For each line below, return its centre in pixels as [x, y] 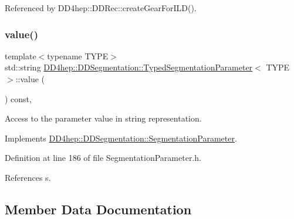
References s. [28, 177]
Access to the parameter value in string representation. [103, 118]
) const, [18, 98]
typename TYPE [78, 55]
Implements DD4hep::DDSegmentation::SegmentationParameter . [121, 138]
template [21, 55]
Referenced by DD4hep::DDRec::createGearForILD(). [101, 8]
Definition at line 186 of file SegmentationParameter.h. [103, 158]
